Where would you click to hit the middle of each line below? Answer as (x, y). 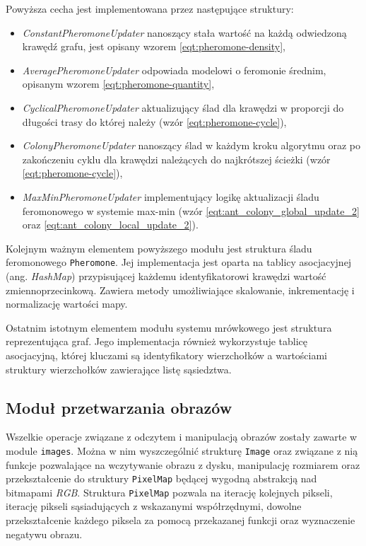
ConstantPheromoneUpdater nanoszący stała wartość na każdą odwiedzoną (184, 32)
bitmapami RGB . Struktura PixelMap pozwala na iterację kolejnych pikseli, (169, 492)
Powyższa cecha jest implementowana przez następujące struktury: (150, 8)
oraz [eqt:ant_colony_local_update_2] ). (110, 225)
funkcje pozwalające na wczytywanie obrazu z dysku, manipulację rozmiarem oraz (183, 464)
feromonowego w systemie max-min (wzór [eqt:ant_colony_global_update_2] (191, 210)
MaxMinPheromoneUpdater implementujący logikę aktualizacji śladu (171, 196)
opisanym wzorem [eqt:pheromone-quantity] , (118, 84)
